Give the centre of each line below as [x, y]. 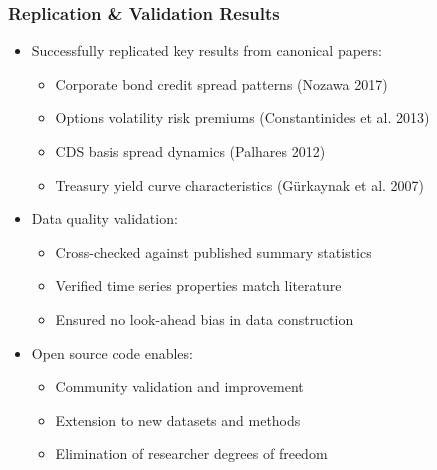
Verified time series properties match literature [198, 285]
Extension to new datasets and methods [178, 419]
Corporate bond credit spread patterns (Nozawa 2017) [221, 83]
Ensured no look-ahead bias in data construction [204, 318]
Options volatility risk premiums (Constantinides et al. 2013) [242, 117]
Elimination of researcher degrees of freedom [191, 453]
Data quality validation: [104, 218]
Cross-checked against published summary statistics [213, 251]
